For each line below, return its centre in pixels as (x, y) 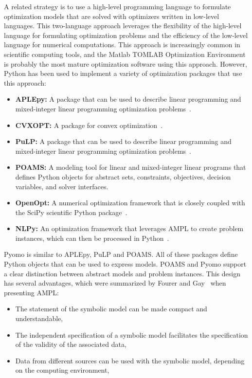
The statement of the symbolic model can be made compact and (111, 309)
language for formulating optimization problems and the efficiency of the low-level (126, 35)
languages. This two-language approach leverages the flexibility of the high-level (123, 26)
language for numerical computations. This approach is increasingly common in (122, 45)
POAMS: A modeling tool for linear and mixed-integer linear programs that (131, 167)
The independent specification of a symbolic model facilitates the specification (132, 334)
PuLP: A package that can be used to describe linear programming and (123, 141)
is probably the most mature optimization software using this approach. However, (126, 63)
